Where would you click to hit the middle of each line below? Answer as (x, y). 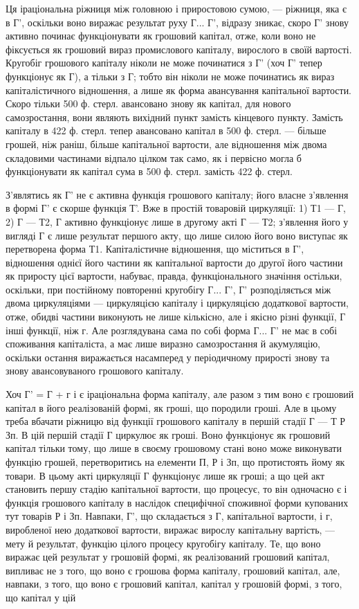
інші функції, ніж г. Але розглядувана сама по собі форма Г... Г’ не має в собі (172, 330)
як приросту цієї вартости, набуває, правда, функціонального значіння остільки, (174, 276)
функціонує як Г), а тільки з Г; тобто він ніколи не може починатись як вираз (170, 76)
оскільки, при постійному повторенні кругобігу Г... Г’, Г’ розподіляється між (168, 289)
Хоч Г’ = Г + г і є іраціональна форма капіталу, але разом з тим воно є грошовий (180, 394)
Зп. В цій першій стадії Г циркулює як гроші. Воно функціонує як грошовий (168, 434)
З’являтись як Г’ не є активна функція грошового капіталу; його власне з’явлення (177, 194)
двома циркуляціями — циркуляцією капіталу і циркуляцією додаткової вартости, (177, 303)
